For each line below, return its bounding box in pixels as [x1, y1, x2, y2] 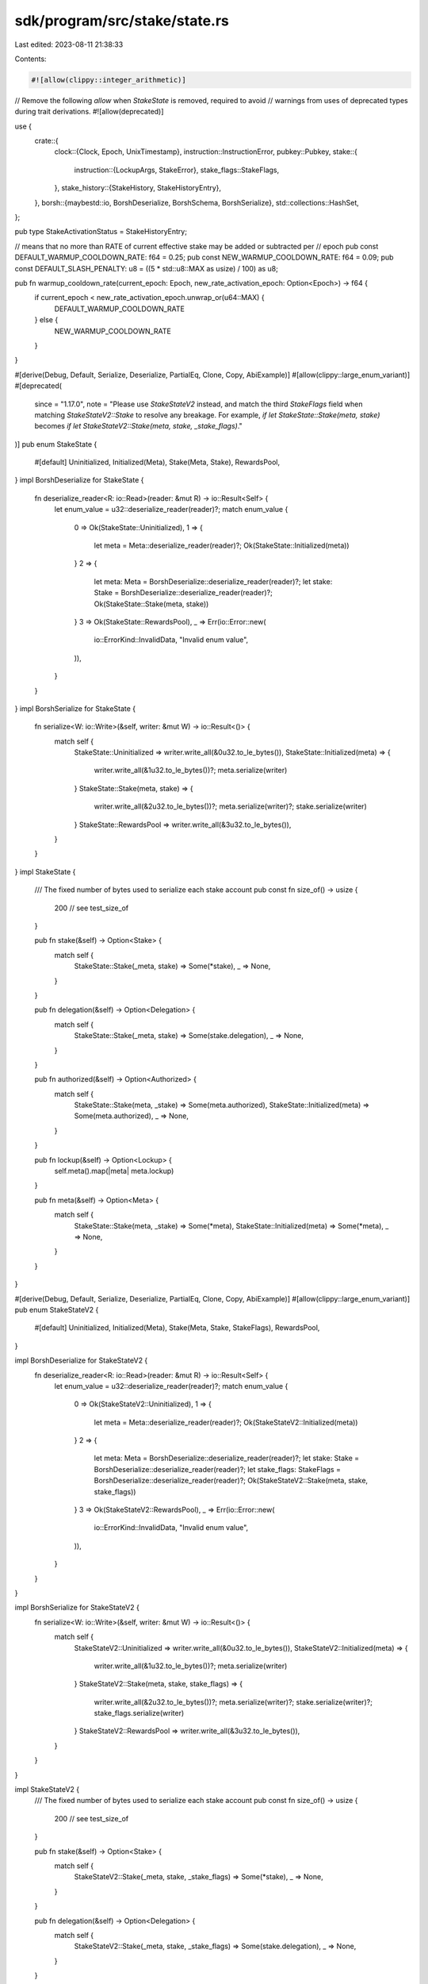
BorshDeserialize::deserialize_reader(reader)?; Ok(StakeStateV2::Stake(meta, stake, [94, 1476, 369, 1486]
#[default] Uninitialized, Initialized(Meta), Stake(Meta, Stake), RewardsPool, [34, 457, 281, 467]
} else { [34, 315, 59, 325]
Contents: [14, 54, 47, 63]
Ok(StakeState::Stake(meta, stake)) [94, 599, 209, 609]
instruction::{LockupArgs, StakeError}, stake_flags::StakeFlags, [74, 165, 280, 175]
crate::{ [34, 136, 59, 146]
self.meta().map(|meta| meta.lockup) [54, 1167, 174, 1176]
